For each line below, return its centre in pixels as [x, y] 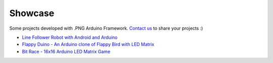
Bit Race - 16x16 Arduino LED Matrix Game [66, 51]
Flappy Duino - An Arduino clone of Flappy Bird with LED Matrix [88, 44]
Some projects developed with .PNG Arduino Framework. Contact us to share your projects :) [106, 28]
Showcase [32, 13]
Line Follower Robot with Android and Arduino [70, 37]
